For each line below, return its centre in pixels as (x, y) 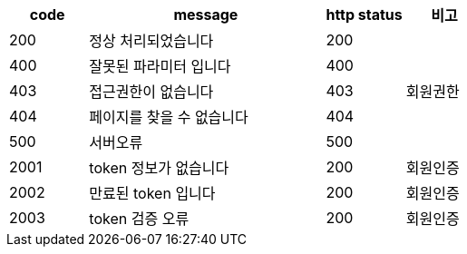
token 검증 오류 (139, 219)
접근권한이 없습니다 (151, 92)
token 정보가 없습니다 (159, 168)
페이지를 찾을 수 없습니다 (169, 117)
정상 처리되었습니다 (151, 41)
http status (364, 15)
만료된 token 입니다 (152, 193)
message (206, 15)
